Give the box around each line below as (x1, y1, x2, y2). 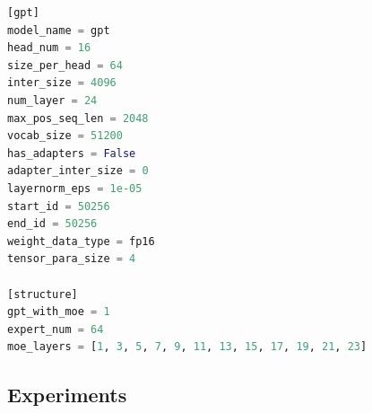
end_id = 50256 (7, 217, 98, 231)
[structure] (7, 287, 78, 301)
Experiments (7, 381, 127, 409)
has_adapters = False (7, 146, 136, 160)
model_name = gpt (7, 23, 110, 37)
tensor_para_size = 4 (7, 252, 136, 266)
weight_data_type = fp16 (7, 234, 155, 248)
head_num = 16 (7, 41, 91, 55)
